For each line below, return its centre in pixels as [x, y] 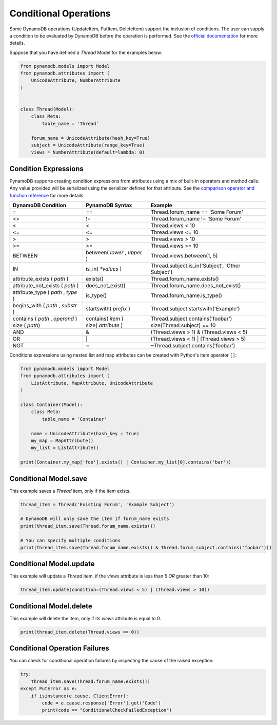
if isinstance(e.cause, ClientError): [80, 696]
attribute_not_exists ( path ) [46, 286]
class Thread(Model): [47, 109]
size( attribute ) [104, 325]
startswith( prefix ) [108, 309]
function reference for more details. [47, 195]
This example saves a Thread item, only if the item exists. [70, 491]
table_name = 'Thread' [71, 124]
